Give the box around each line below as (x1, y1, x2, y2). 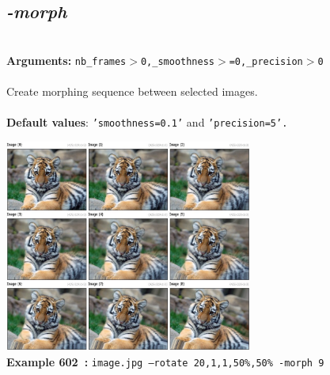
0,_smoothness (140, 55, 215, 67)
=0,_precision (229, 55, 303, 67)
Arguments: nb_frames (6, 51, 127, 68)
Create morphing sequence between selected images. (6, 83, 258, 100)
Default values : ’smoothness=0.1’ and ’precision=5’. (6, 114, 288, 131)
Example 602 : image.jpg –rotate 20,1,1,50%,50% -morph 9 (6, 354, 324, 370)
